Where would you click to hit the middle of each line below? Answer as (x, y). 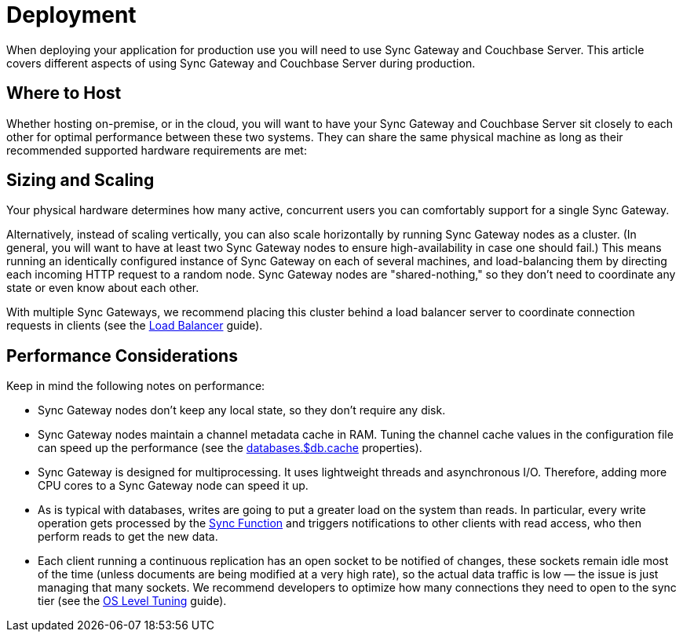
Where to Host (64, 93)
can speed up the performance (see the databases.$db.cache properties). (230, 448)
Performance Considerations (122, 355)
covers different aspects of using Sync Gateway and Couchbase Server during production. (241, 63)
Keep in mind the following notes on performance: (136, 386)
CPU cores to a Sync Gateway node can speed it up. (173, 486)
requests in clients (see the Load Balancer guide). (135, 326)
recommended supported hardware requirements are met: (157, 150)
